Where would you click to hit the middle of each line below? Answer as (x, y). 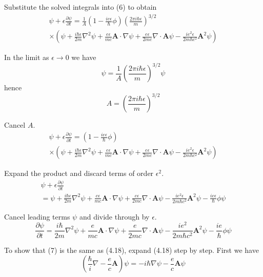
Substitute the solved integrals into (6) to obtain (80, 7)
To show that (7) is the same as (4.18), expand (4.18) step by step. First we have (131, 250)
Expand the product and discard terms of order (79, 173)
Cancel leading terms (37, 216)
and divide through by (114, 216)
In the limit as (27, 57)
